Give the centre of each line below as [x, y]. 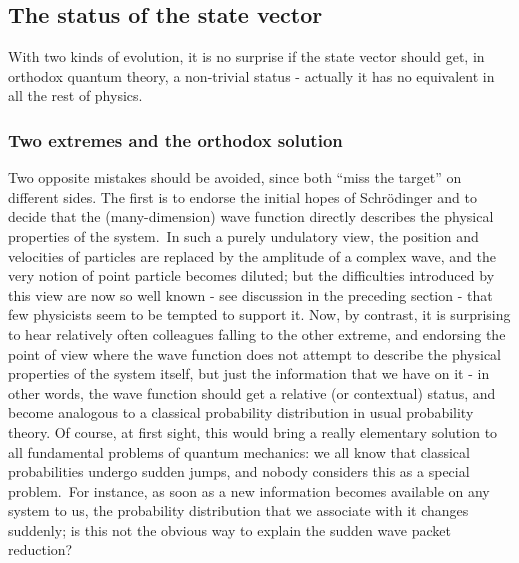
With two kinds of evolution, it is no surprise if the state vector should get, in [246, 56]
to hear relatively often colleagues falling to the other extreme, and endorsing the [257, 333]
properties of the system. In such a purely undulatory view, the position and [243, 235]
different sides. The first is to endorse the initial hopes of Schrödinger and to [242, 196]
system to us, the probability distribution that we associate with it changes [238, 510]
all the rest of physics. [75, 95]
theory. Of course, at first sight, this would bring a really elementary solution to [253, 431]
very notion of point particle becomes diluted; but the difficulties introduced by [251, 275]
